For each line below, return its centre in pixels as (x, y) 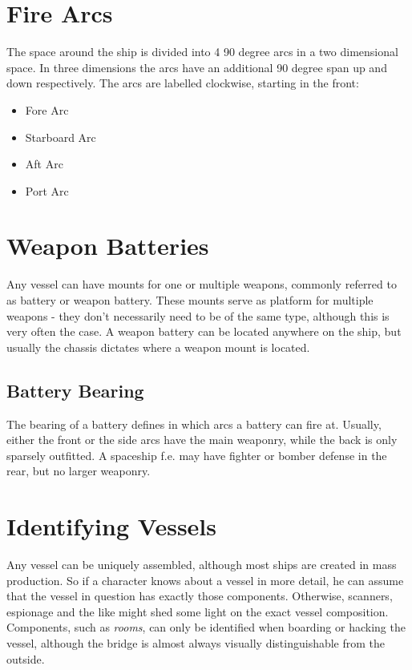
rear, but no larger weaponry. (79, 471)
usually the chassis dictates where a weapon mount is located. (158, 347)
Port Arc (47, 190)
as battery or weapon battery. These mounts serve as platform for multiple (190, 300)
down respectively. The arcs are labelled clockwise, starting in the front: (183, 83)
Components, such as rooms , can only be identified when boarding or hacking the (206, 627)
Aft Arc (44, 164)
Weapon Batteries (108, 246)
